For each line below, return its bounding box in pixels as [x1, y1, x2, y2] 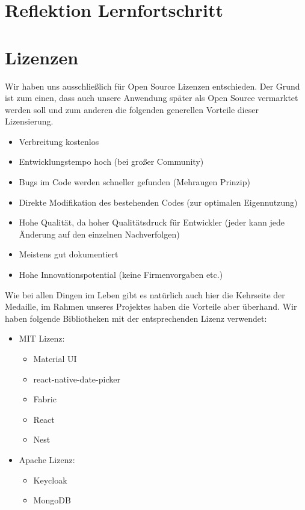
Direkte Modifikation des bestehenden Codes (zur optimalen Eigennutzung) [19, 195, 298, 208]
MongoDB [33, 494, 71, 506]
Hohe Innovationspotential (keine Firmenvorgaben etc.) [19, 268, 223, 281]
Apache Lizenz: [19, 453, 75, 465]
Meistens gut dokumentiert [19, 248, 119, 260]
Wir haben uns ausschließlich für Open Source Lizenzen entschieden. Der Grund [5, 79, 300, 92]
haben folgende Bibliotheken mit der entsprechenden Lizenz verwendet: [5, 312, 267, 324]
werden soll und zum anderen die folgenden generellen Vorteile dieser [5, 103, 259, 115]
